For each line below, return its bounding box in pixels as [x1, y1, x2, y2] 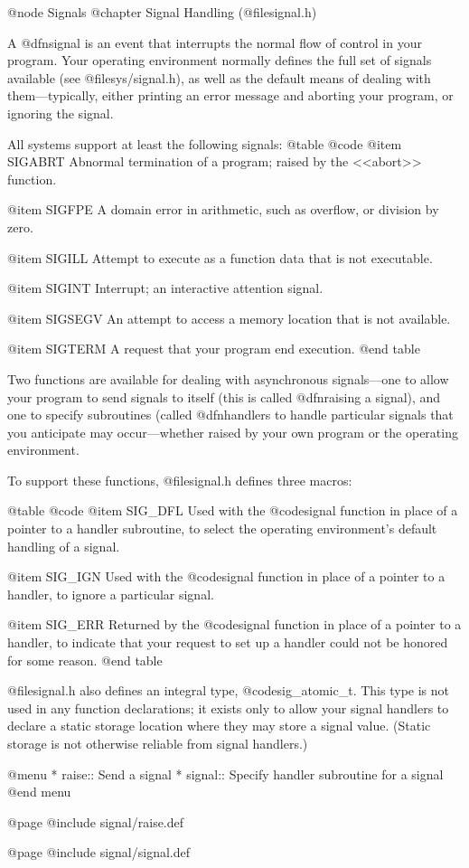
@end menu [7, 782, 71, 801]
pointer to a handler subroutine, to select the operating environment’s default [7, 519, 437, 538]
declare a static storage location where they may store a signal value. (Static [7, 716, 431, 735]
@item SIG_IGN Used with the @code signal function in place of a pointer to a [7, 567, 446, 586]
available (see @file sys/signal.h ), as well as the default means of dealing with [7, 68, 431, 87]
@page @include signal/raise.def [7, 812, 184, 831]
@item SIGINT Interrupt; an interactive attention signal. [7, 278, 324, 297]
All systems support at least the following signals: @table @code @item [7, 134, 402, 153]
